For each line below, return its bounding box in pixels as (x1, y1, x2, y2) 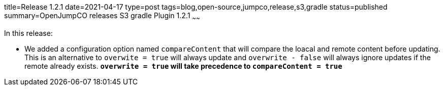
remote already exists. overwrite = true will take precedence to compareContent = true (24, 61, 342, 70)
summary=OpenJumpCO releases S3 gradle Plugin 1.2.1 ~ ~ (4, 11, 200, 22)
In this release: (4, 28, 53, 37)
